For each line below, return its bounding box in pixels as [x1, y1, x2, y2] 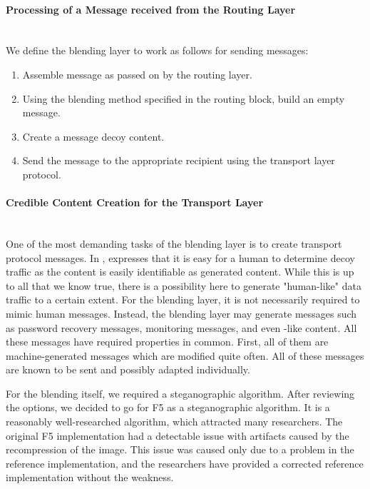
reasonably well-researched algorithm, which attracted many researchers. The [6, 414, 343, 429]
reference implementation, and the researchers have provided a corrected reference [6, 455, 364, 470]
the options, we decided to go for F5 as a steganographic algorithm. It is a [6, 400, 330, 415]
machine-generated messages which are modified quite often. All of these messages [6, 348, 364, 363]
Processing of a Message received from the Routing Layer [6, 1, 296, 16]
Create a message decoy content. [22, 128, 165, 143]
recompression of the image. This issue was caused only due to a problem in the [6, 442, 354, 457]
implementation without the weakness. [6, 470, 174, 485]
